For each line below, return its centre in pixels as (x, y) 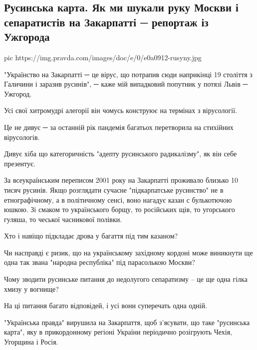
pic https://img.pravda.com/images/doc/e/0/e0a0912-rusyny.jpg (103, 57)
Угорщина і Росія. (31, 342)
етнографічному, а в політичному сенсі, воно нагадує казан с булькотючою (118, 199)
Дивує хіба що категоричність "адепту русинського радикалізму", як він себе (121, 154)
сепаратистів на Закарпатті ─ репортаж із (106, 22)
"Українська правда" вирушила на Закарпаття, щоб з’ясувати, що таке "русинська (127, 322)
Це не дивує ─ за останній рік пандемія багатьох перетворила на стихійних (119, 127)
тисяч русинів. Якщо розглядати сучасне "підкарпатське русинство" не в (114, 189)
